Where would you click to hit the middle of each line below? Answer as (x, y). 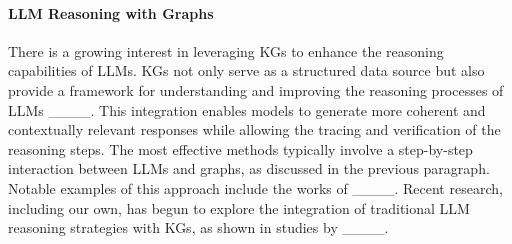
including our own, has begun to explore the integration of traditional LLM (239, 207)
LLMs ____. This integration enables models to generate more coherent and (247, 109)
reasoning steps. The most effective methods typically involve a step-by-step (240, 148)
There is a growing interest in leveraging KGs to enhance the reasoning (226, 50)
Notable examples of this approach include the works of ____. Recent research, (255, 187)
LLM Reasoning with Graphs (111, 12)
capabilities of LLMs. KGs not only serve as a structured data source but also (246, 70)
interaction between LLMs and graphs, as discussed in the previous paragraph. (249, 168)
